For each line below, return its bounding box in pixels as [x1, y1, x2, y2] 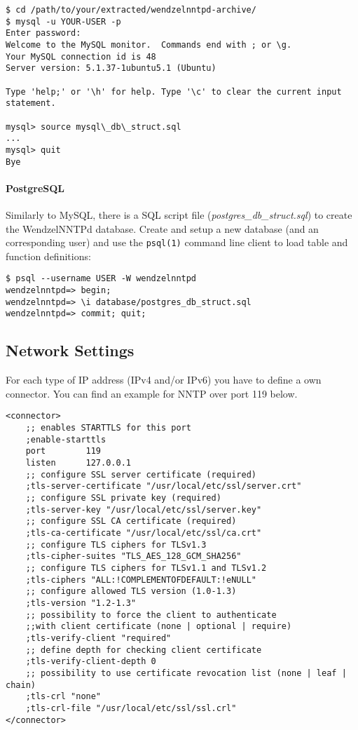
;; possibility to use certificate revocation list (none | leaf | [25, 668, 347, 678]
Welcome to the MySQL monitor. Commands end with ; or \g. [6, 39, 292, 50]
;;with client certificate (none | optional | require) [25, 621, 292, 632]
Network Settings [6, 339, 135, 361]
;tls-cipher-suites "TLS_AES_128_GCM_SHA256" [25, 551, 242, 562]
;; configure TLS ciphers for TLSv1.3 [25, 539, 207, 550]
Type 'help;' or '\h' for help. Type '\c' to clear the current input [6, 86, 342, 97]
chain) [6, 680, 36, 690]
